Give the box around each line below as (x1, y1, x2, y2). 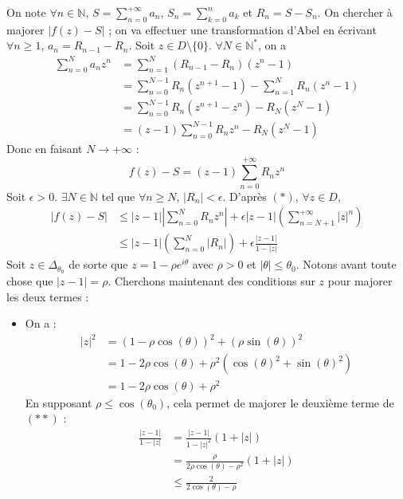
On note (6, 4, 46, 20)
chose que (6, 273, 53, 289)
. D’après (222, 187, 267, 204)
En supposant (25, 394, 92, 411)
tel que (101, 187, 135, 204)
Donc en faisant (6, 139, 83, 156)
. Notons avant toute (295, 256, 397, 273)
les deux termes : (6, 288, 89, 305)
